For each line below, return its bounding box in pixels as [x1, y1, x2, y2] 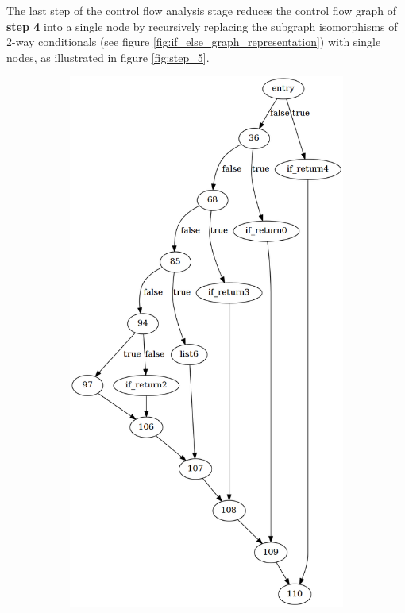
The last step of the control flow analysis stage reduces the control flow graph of [6, 2, 396, 18]
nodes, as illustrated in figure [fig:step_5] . [6, 48, 210, 65]
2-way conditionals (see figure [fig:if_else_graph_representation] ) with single [6, 33, 381, 50]
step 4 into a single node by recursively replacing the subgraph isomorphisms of [6, 17, 398, 34]
